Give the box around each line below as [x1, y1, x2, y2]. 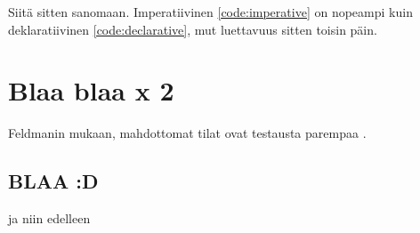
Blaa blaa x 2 [8, 72, 174, 108]
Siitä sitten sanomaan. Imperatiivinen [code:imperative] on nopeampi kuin [8, 3, 413, 20]
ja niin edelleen [8, 209, 91, 228]
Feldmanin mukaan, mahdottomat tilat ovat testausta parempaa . [8, 124, 367, 142]
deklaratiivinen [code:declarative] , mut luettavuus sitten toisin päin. [8, 20, 377, 38]
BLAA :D [8, 167, 99, 195]
